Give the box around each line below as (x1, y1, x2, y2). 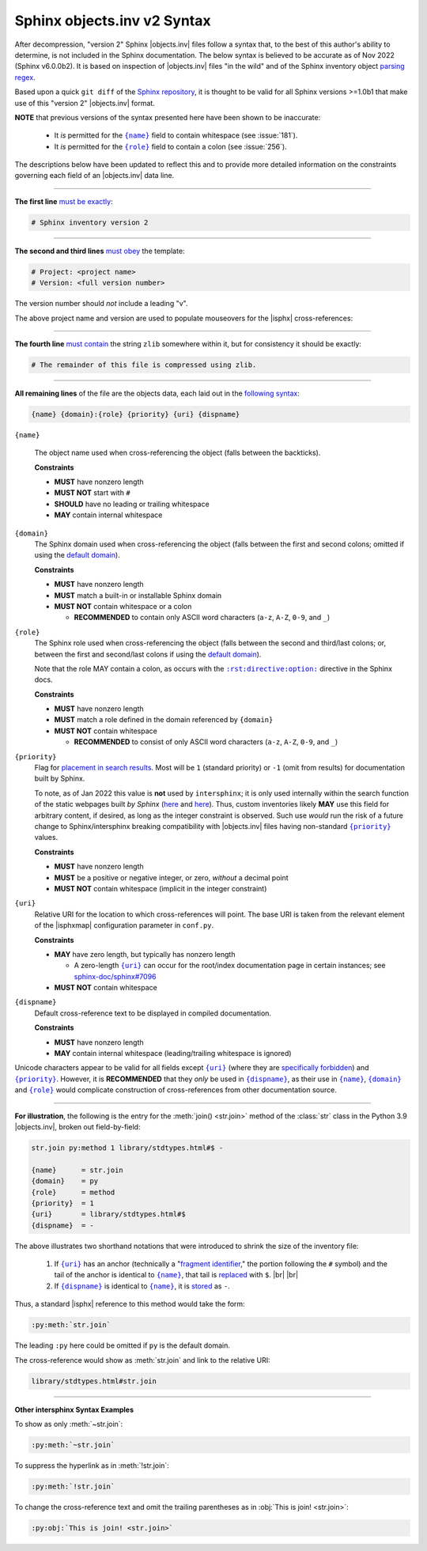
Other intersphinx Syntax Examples (14, 1405, 134, 1414)
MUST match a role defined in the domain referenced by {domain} (54, 715, 274, 724)
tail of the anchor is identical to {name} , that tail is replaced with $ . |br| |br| (54, 1270, 299, 1280)
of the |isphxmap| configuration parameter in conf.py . (34, 921, 214, 930)
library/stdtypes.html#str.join (31, 1376, 157, 1386)
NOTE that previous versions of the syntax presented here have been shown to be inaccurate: (14, 112, 321, 122)
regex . (14, 72, 36, 82)
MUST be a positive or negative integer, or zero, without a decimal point (54, 872, 289, 882)
